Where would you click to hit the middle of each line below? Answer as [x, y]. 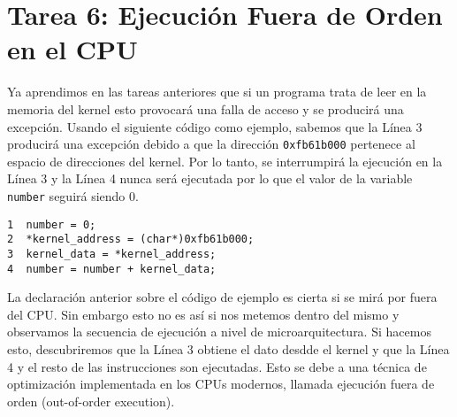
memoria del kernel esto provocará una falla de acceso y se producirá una [206, 108]
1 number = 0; [52, 224]
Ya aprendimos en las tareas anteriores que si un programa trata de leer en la [217, 92]
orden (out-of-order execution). [91, 401]
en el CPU [72, 49]
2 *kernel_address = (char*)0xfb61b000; [131, 239]
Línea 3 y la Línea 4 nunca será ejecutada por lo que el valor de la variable [210, 178]
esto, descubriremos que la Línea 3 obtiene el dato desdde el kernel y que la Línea [228, 349]
